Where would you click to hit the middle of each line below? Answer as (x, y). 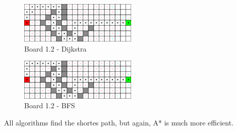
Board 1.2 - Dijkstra (55, 48)
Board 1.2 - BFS (50, 105)
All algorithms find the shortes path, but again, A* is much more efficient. (119, 122)
